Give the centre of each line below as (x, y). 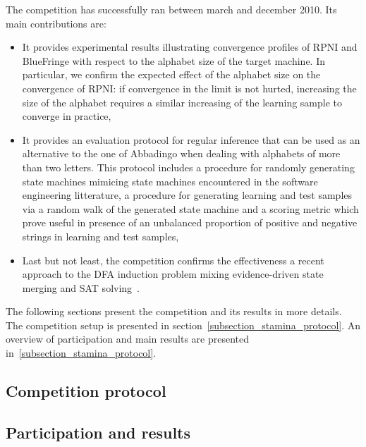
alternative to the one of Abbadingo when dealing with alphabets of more (181, 153)
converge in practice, (67, 116)
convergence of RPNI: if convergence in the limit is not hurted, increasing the (189, 88)
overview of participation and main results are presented (127, 339)
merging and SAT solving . (81, 287)
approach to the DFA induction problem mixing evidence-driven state (173, 274)
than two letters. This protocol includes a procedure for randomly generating (188, 167)
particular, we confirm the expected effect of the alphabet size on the (171, 74)
